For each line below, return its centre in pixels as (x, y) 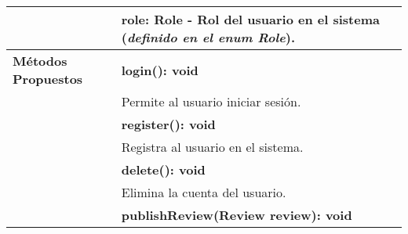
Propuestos (48, 79)
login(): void (160, 70)
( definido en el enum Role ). (208, 37)
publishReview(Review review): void (237, 215)
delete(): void (163, 169)
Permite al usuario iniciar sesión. (211, 101)
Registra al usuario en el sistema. (212, 147)
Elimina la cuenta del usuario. (204, 192)
